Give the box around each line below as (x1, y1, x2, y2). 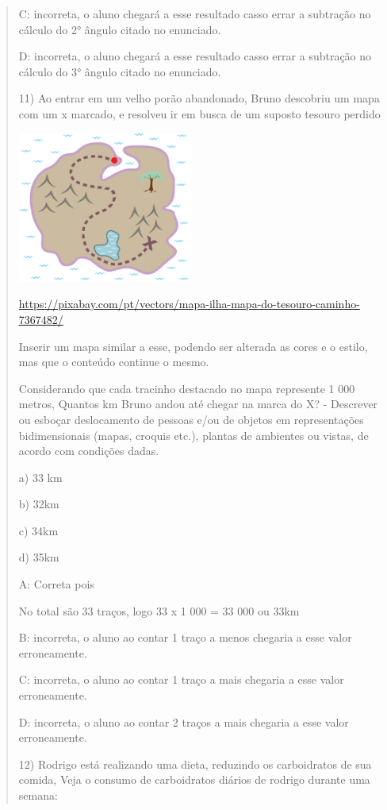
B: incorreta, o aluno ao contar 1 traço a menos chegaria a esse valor (18, 629, 352, 646)
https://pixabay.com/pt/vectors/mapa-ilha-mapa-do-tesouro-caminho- (18, 295, 360, 312)
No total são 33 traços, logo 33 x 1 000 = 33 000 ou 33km (18, 602, 300, 619)
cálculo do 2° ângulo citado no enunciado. (18, 21, 221, 37)
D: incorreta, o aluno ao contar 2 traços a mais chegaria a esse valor (18, 713, 349, 730)
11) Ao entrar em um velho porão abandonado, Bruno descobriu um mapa (18, 90, 380, 106)
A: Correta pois (18, 576, 94, 592)
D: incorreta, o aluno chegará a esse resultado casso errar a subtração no (18, 48, 372, 64)
